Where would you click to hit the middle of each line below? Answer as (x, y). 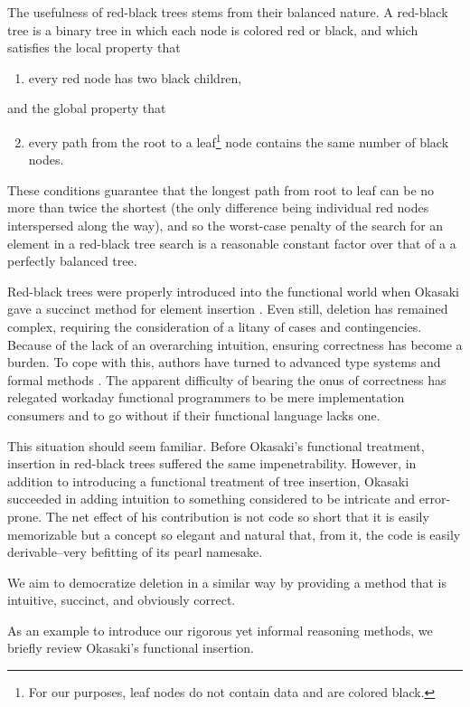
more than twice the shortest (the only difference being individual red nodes (218, 207)
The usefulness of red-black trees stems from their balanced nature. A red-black (228, 12)
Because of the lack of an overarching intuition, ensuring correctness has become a (235, 344)
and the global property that (87, 108)
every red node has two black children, (135, 77)
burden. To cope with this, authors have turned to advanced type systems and (224, 362)
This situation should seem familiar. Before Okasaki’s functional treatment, (216, 445)
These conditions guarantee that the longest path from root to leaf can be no (221, 189)
